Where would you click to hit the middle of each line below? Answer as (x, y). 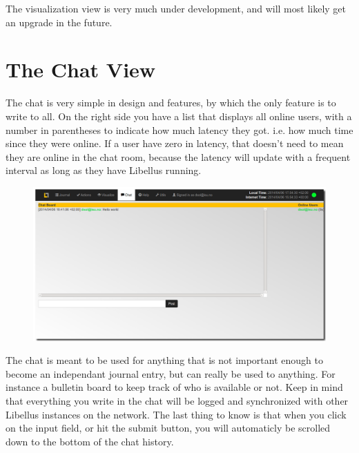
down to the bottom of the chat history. (90, 441)
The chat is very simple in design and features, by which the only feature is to (171, 103)
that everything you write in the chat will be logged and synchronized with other (177, 401)
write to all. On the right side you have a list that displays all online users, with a (179, 116)
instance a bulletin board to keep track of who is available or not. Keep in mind (174, 387)
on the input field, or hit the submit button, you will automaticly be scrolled (168, 428)
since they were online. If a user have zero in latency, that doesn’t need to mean (175, 143)
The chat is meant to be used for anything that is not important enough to (164, 360)
